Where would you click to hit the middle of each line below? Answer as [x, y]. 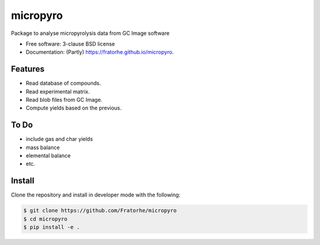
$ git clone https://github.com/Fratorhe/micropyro [100, 211]
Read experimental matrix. [58, 91]
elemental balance [48, 156]
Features [28, 69]
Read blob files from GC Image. [64, 100]
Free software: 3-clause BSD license [70, 44]
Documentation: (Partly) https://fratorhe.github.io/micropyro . [100, 52]
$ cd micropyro [45, 219]
